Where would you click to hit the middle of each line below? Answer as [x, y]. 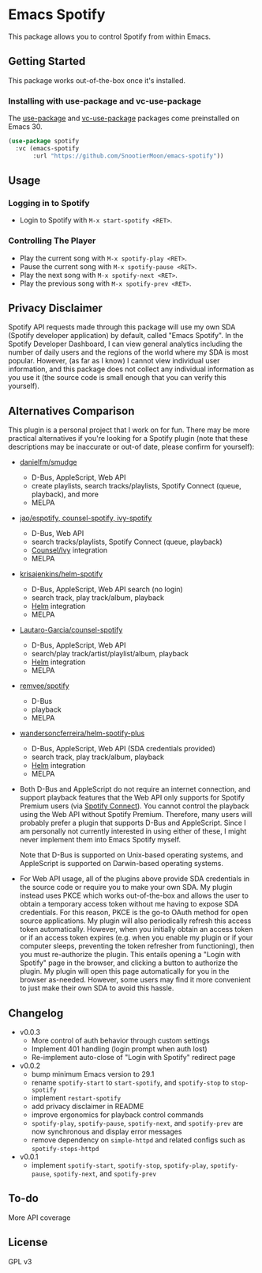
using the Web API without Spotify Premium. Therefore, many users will [136, 815]
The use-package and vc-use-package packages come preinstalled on [124, 118]
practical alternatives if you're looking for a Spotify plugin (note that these [128, 439]
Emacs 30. [26, 127]
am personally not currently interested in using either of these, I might [133, 831]
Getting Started [47, 61]
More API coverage [39, 1218]
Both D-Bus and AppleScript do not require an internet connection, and [135, 789]
